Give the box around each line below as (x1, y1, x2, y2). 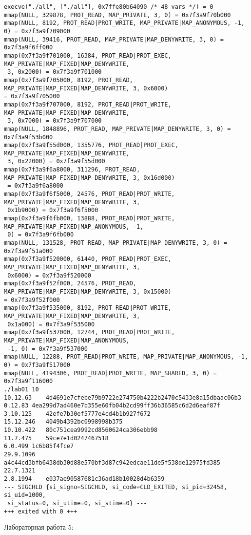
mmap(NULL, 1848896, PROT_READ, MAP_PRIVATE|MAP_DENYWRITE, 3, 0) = (4, 125, 231, 132)
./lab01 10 (4, 385, 39, 393)
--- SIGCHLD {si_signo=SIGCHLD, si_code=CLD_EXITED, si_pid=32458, (4, 483, 228, 491)
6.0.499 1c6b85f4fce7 (4, 443, 74, 450)
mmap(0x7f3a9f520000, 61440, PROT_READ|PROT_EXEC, (4, 256, 172, 263)
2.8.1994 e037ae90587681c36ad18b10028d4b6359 (4, 475, 165, 483)
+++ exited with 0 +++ (4, 508, 77, 515)
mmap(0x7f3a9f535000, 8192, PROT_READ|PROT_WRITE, (4, 304, 172, 312)
